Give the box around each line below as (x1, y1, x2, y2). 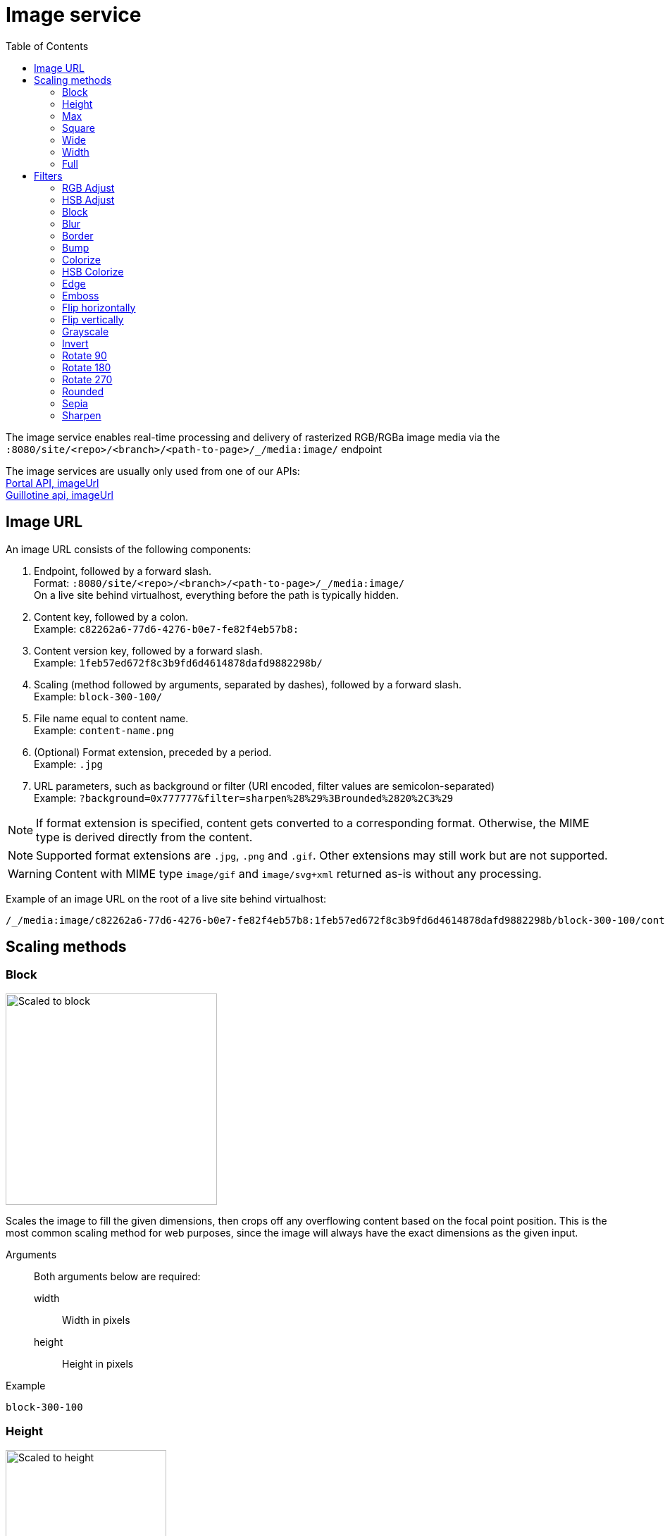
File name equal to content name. (34, 712, 189, 724)
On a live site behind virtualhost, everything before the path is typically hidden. (34, 588, 399, 601)
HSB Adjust (62, 193, 115, 206)
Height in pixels (62, 1357, 134, 1370)
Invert (62, 337, 89, 349)
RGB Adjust (62, 181, 115, 194)
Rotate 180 (62, 361, 111, 373)
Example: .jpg (34, 757, 103, 770)
